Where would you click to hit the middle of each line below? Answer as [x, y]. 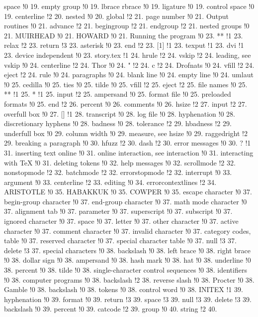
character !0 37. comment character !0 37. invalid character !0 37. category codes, [128, 231]
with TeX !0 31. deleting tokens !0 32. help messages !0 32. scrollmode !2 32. [120, 162]
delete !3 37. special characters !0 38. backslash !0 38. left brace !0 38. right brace [127, 250]
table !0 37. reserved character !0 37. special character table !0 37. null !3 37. [120, 240]
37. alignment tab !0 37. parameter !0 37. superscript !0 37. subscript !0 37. [118, 211]
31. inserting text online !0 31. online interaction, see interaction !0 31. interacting [129, 152]
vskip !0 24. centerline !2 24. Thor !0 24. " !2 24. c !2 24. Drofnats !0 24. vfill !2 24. [129, 65]
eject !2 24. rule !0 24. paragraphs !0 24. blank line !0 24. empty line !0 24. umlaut [129, 75]
